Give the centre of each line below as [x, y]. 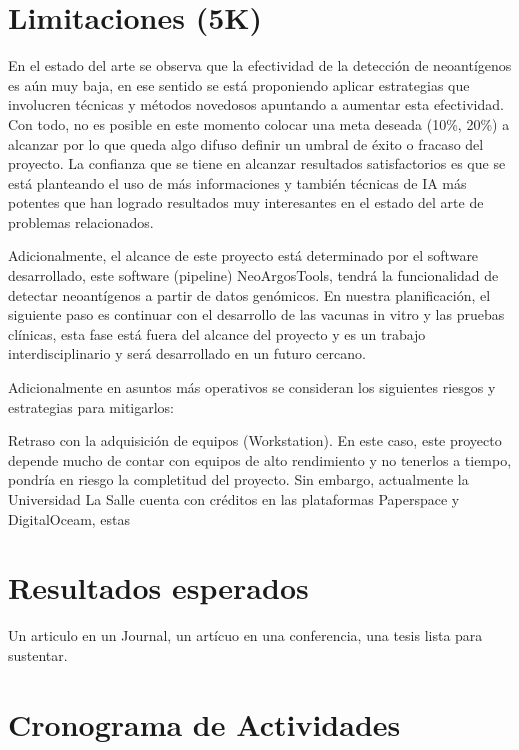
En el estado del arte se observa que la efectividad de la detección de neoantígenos [260, 65]
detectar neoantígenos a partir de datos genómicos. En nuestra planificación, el [249, 294]
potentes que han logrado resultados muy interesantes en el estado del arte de [246, 202]
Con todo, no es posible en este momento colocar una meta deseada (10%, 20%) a [259, 123]
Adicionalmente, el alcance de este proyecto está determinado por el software [243, 255]
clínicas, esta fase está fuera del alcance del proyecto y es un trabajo [217, 333]
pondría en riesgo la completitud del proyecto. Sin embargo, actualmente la [238, 479]
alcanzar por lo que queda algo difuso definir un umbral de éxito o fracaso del [246, 143]
